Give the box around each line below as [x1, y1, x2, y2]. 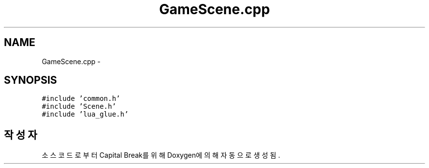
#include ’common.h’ [42, 95, 120, 103]
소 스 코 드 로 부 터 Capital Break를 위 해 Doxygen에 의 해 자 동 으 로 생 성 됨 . [42, 151, 281, 160]
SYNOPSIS [4, 74, 57, 87]
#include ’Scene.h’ [42, 102, 117, 111]
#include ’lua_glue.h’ [42, 110, 129, 119]
